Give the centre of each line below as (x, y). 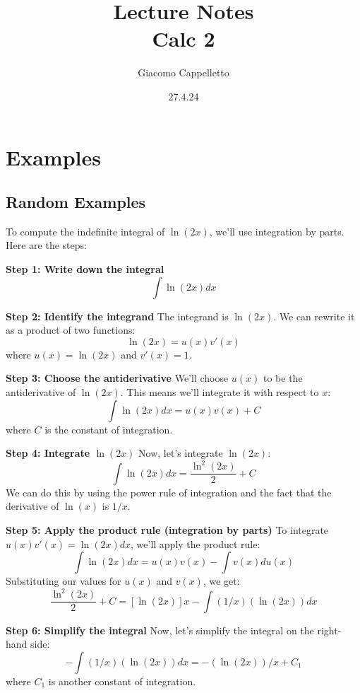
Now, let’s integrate (181, 453)
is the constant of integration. (109, 429)
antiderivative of (41, 392)
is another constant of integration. (122, 681)
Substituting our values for (64, 581)
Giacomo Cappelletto (184, 72)
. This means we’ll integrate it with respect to (220, 392)
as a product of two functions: (71, 330)
